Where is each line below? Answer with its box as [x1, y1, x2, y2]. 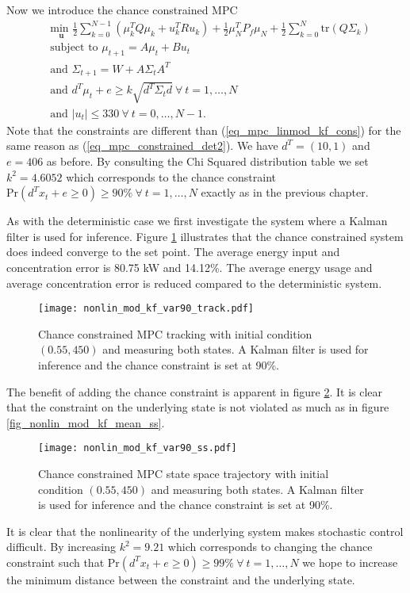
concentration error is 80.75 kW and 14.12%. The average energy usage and [6, 258, 373, 275]
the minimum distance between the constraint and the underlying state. [6, 571, 355, 587]
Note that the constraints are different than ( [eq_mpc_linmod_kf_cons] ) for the [6, 121, 401, 138]
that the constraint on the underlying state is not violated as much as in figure [6, 399, 389, 415]
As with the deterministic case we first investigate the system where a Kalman [6, 212, 388, 229]
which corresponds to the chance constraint [66, 168, 276, 185]
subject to [50, 42, 98, 54]
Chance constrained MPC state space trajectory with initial [38, 465, 329, 481]
